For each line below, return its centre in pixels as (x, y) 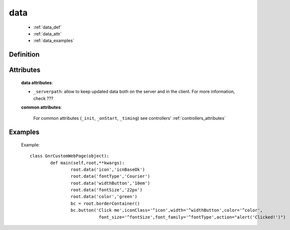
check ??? (43, 98)
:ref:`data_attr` (48, 33)
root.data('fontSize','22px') (107, 190)
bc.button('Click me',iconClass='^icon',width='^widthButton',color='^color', (167, 210)
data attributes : (37, 82)
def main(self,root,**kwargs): (87, 163)
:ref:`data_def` (47, 27)
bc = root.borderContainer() (105, 203)
